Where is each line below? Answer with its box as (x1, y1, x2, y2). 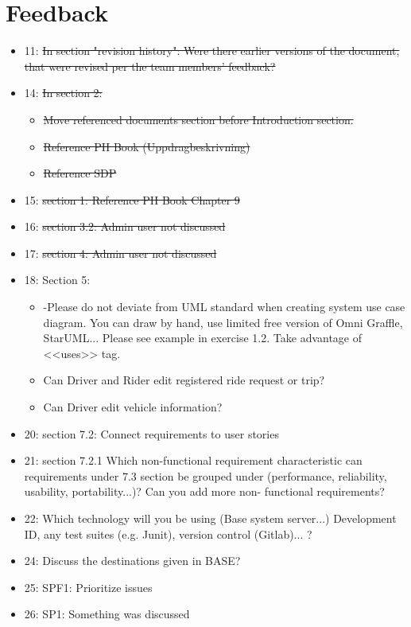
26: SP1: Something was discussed (24, 606, 190, 622)
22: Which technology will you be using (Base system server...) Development (24, 510, 397, 526)
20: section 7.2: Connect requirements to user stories (24, 425, 279, 442)
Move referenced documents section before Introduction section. (43, 111, 354, 127)
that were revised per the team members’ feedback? (24, 57, 276, 74)
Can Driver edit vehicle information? (43, 399, 223, 415)
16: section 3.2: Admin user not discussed (24, 218, 226, 235)
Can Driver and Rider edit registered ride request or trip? (43, 372, 325, 388)
